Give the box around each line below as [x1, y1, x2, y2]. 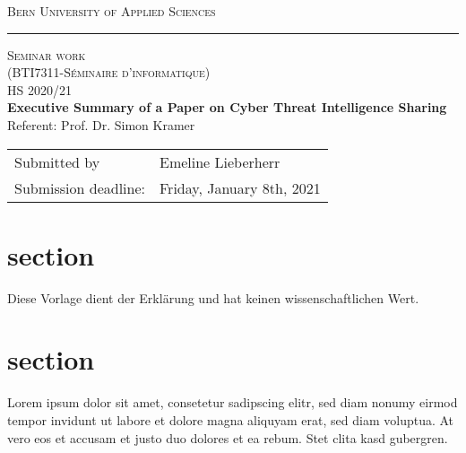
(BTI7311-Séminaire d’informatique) [7, 63, 211, 82]
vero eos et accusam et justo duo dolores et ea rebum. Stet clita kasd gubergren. [7, 428, 448, 447]
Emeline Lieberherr [159, 151, 280, 172]
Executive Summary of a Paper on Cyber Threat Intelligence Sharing [7, 98, 447, 117]
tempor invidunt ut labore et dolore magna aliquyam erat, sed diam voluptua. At [7, 411, 454, 429]
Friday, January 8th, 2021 [159, 177, 321, 198]
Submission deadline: [14, 177, 145, 198]
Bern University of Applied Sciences [7, 2, 216, 20]
